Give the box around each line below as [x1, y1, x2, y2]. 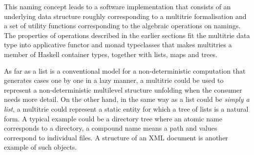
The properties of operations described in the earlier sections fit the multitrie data [4, 30, 250, 40]
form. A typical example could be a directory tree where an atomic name [4, 113, 222, 123]
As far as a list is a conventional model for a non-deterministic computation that [4, 65, 246, 76]
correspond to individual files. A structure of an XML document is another [4, 132, 228, 142]
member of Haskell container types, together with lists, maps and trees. [4, 49, 217, 59]
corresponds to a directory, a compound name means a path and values [4, 123, 217, 133]
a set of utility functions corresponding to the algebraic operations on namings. [4, 20, 241, 31]
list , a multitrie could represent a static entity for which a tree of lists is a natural [4, 103, 249, 114]
